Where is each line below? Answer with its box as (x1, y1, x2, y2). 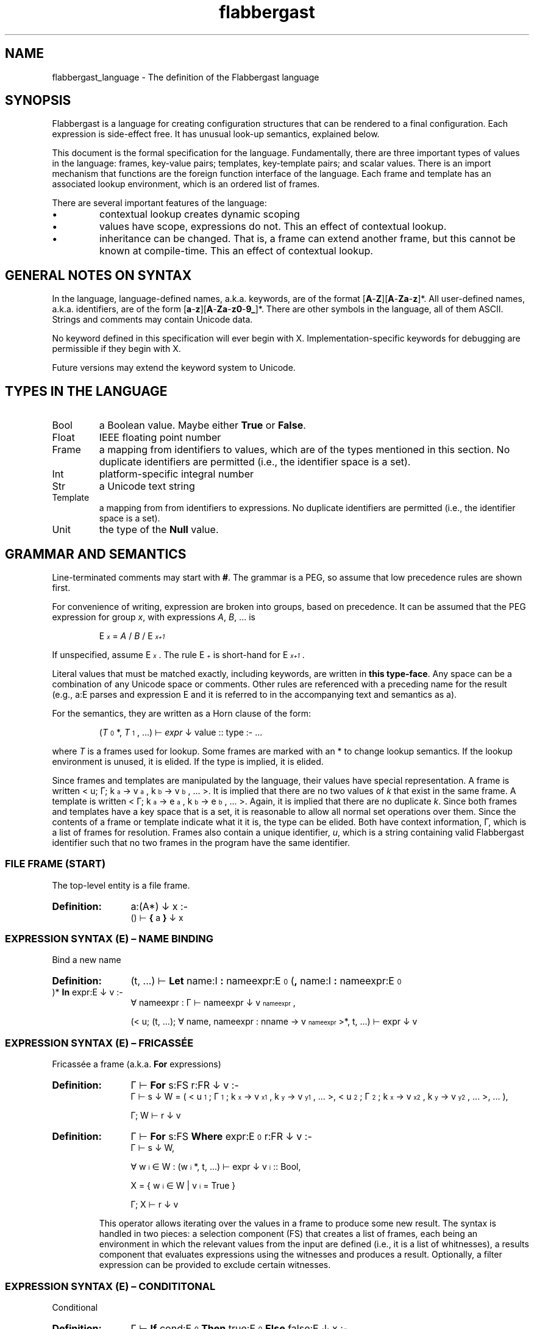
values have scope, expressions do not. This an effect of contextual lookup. (99, 220, 447, 233)
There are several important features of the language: (52, 198, 267, 209)
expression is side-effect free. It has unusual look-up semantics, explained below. (52, 129, 380, 140)
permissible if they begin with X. (52, 343, 181, 354)
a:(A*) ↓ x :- (130, 900, 188, 912)
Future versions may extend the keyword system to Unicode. (52, 362, 296, 373)
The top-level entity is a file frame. (52, 879, 190, 890)
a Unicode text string (99, 480, 195, 493)
